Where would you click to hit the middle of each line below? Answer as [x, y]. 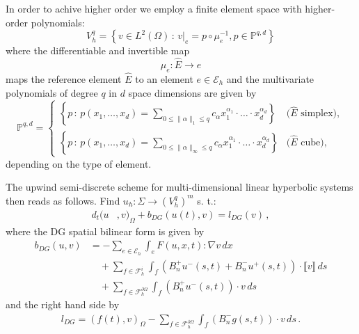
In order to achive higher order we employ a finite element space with [154, 8]
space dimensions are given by [192, 92]
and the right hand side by [63, 304]
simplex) [319, 114]
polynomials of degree [52, 92]
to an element [164, 79]
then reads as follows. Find [63, 200]
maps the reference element [64, 79]
